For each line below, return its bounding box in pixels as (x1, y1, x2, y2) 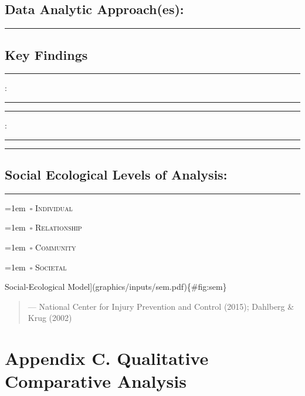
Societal (35, 260, 67, 273)
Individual (35, 201, 73, 214)
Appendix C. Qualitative (5, 346, 209, 370)
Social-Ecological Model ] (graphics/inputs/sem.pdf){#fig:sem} (5, 280, 227, 293)
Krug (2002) (28, 312, 72, 324)
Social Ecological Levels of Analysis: (5, 165, 228, 183)
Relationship (35, 221, 82, 233)
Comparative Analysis (5, 369, 187, 393)
